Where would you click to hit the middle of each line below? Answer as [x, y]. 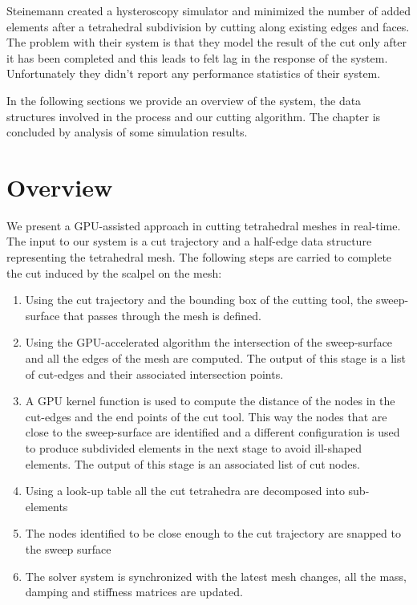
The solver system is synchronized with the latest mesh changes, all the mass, [216, 576]
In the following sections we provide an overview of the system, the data [184, 100]
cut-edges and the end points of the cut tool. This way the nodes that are [206, 416]
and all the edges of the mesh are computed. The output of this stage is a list [215, 358]
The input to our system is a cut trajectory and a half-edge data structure [189, 241]
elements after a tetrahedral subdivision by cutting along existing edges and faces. [208, 26]
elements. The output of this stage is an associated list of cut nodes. [192, 463]
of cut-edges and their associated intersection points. [154, 374]
